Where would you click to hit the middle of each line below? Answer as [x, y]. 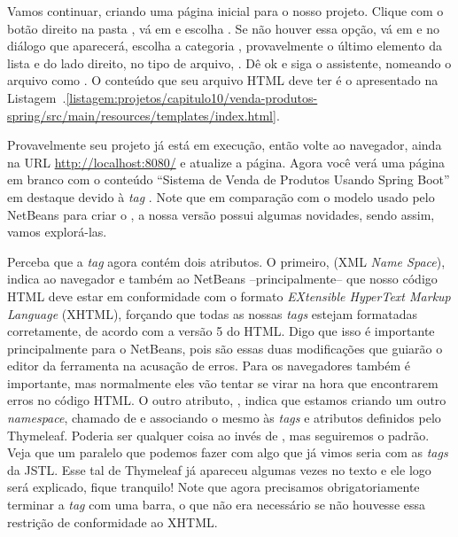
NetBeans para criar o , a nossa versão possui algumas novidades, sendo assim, [221, 214]
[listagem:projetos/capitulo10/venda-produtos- [192, 97]
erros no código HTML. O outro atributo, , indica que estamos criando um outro [227, 400]
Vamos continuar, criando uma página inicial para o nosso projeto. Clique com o [225, 11]
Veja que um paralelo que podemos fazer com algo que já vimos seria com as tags [228, 452]
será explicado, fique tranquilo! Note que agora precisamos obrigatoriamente [213, 487]
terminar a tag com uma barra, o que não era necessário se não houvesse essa [217, 505]
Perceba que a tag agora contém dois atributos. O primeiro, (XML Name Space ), [226, 261]
